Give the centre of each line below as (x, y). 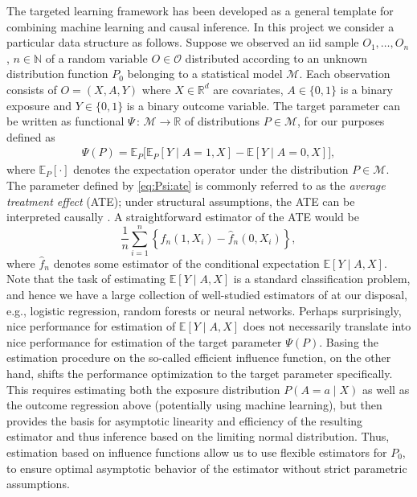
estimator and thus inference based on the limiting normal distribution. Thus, (198, 436)
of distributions (222, 121)
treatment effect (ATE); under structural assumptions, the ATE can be (181, 201)
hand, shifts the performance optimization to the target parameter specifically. (200, 374)
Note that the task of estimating (86, 279)
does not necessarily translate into (327, 326)
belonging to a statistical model (205, 74)
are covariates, (248, 89)
